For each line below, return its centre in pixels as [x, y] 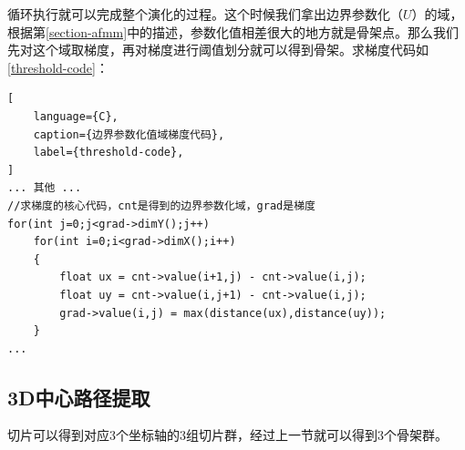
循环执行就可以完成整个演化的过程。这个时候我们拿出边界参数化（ [205, 14]
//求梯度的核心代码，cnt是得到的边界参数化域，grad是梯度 [161, 205]
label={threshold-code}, [108, 153]
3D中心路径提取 [79, 397]
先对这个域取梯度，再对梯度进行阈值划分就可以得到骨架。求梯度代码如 [218, 50]
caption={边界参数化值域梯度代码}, [129, 134]
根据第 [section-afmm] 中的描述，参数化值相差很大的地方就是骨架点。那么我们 [233, 31]
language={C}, [76, 116]
